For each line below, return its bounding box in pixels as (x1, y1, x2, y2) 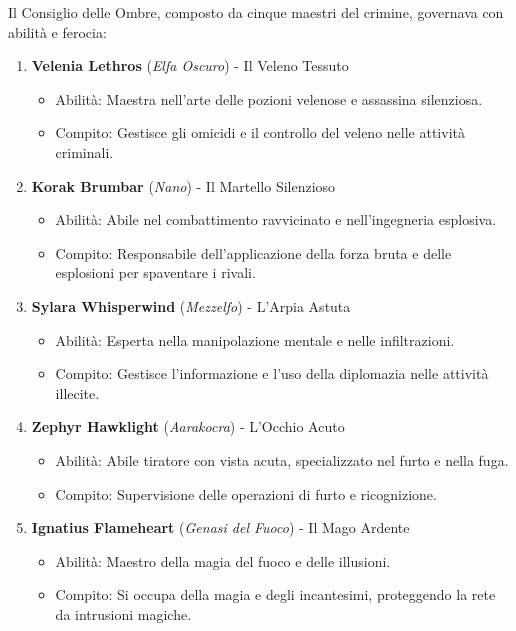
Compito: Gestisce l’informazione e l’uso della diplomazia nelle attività (55, 363, 489, 384)
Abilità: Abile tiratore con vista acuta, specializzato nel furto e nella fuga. (55, 449, 509, 470)
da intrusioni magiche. (55, 603, 192, 624)
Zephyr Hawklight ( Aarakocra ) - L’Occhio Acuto (31, 416, 345, 437)
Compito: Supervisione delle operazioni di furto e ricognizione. (55, 483, 437, 504)
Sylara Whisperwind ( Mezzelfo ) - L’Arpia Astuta (31, 295, 351, 316)
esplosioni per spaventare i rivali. (55, 262, 256, 283)
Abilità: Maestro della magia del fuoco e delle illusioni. (55, 550, 391, 571)
